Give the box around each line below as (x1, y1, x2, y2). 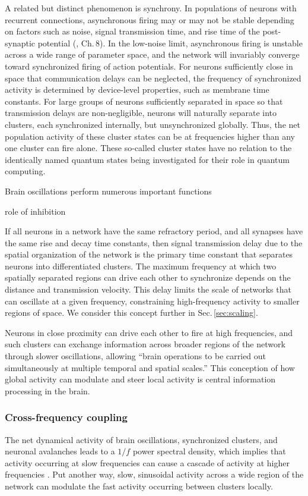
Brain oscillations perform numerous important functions (5, 184, 212, 197)
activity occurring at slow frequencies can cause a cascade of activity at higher (5, 456, 290, 469)
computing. (5, 165, 46, 177)
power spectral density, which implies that (132, 445, 286, 457)
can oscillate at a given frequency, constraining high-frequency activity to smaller (5, 294, 300, 307)
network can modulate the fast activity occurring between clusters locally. (5, 480, 273, 492)
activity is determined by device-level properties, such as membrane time (5, 83, 269, 96)
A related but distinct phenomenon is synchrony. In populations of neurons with (5, 2, 297, 14)
